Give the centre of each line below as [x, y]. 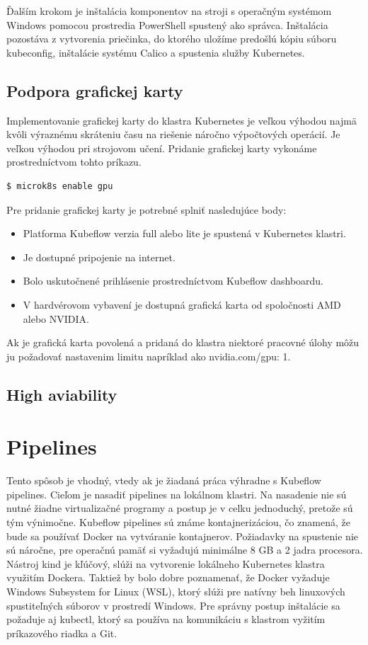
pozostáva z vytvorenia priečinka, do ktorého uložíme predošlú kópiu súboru [172, 39]
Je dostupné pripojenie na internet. [99, 257]
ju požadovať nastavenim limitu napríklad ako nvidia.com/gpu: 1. [149, 356]
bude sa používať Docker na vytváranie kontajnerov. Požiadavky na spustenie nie [182, 536]
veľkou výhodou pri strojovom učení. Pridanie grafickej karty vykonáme [162, 148]
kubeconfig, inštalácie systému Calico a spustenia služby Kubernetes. [156, 52]
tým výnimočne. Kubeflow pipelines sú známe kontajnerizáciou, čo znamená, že [178, 521]
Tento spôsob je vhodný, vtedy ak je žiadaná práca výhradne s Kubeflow [164, 480]
